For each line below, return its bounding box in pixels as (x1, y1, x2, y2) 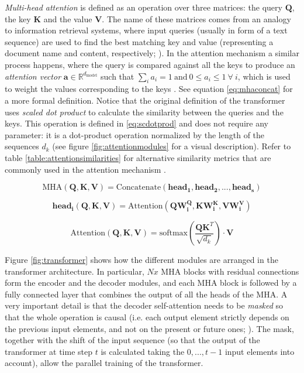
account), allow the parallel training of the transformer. (5, 357, 203, 369)
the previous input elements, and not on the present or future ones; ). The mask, (5, 322, 294, 334)
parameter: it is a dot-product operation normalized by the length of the (5, 128, 265, 141)
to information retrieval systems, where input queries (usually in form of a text (5, 24, 288, 36)
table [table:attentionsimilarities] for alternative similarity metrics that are (5, 151, 271, 163)
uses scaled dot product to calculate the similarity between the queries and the (5, 105, 284, 118)
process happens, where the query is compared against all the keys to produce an (5, 58, 295, 70)
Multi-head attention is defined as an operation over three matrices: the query (5, 1, 282, 13)
